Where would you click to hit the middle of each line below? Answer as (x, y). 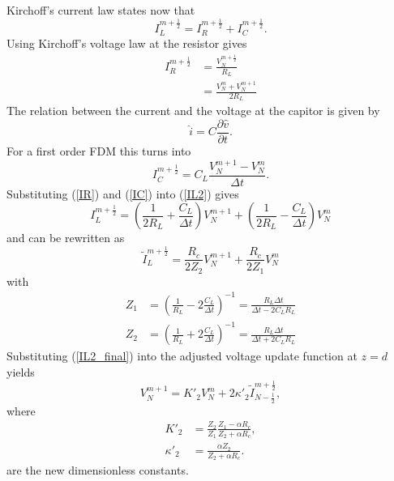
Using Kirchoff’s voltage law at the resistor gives (127, 43)
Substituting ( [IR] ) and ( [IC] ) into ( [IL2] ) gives (123, 193)
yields (21, 371)
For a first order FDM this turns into (99, 150)
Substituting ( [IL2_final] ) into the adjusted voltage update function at (182, 356)
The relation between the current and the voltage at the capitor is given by (193, 111)
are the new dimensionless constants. (98, 470)
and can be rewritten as (66, 238)
